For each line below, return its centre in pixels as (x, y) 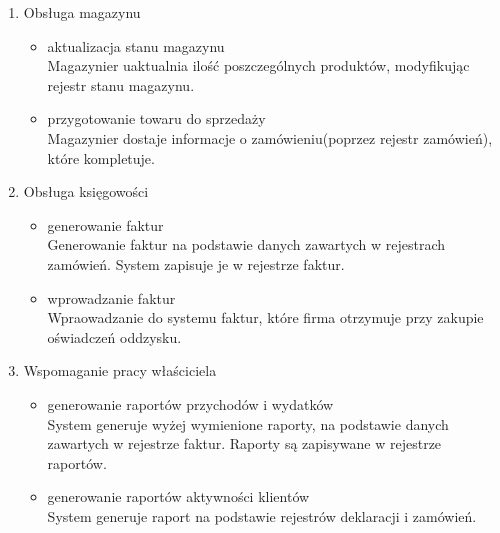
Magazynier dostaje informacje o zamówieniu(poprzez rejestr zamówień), (270, 137)
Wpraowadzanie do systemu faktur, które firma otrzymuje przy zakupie (265, 317)
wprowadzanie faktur (111, 297)
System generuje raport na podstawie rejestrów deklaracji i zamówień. (262, 515)
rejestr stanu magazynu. (121, 84)
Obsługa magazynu (82, 12)
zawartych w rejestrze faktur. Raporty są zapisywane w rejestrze (244, 443)
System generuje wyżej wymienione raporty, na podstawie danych (248, 423)
